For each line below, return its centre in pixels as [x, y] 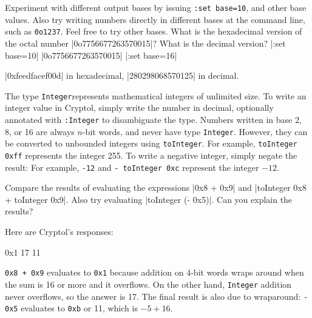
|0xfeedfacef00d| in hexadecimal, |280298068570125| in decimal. [122, 75]
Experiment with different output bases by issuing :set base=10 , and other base [156, 7]
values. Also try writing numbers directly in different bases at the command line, [155, 19]
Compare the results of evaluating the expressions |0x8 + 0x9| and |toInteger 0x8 [156, 187]
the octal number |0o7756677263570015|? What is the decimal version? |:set [145, 43]
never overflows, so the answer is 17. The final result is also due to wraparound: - [157, 296]
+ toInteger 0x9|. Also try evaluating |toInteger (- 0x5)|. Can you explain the [149, 199]
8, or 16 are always [40, 131]
